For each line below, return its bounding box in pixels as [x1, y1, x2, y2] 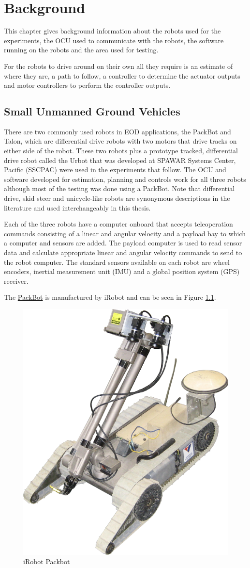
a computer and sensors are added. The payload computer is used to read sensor [4, 238, 242, 248]
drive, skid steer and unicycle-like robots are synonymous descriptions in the [4, 193, 230, 203]
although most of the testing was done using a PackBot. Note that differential [4, 183, 235, 194]
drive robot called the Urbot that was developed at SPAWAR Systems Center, [4, 155, 236, 165]
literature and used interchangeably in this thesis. [4, 202, 151, 212]
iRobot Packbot [23, 556, 70, 567]
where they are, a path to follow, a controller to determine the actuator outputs [4, 70, 240, 81]
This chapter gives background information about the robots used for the [4, 26, 221, 36]
